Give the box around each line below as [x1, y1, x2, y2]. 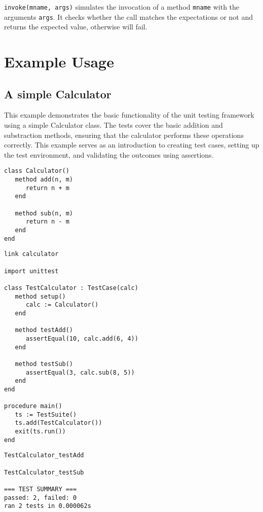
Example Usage [4, 51, 114, 72]
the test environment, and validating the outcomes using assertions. [4, 149, 214, 160]
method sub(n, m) [15, 209, 73, 217]
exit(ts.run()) [15, 428, 66, 435]
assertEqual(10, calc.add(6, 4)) [25, 335, 138, 342]
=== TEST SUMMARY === [4, 486, 77, 493]
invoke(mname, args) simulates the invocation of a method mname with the [4, 2, 240, 12]
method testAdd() [15, 326, 73, 334]
